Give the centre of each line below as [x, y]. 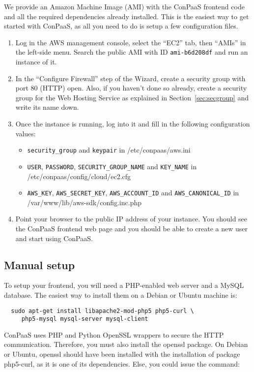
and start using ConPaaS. [54, 238]
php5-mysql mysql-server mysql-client [85, 319]
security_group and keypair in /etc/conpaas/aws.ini [109, 150]
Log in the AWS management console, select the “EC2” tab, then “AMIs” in [131, 42]
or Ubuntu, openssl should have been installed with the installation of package [122, 354]
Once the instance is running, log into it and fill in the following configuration [133, 124]
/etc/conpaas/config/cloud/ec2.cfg [79, 176]
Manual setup [40, 264]
